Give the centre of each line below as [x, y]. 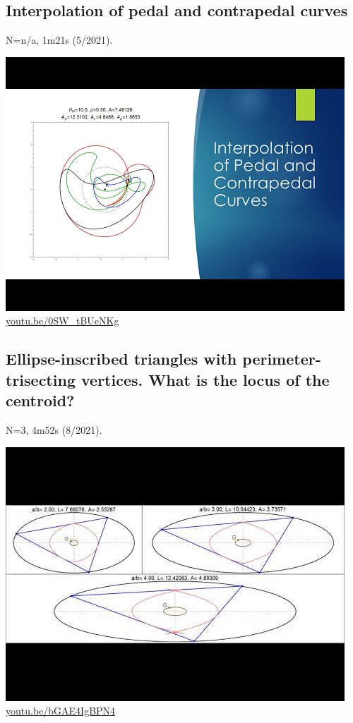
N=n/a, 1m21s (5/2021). [59, 40]
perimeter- [282, 359]
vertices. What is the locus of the [205, 379]
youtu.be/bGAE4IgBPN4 [61, 711]
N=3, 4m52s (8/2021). [54, 429]
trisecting [41, 379]
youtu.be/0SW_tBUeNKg [62, 321]
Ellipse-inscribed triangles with [121, 359]
